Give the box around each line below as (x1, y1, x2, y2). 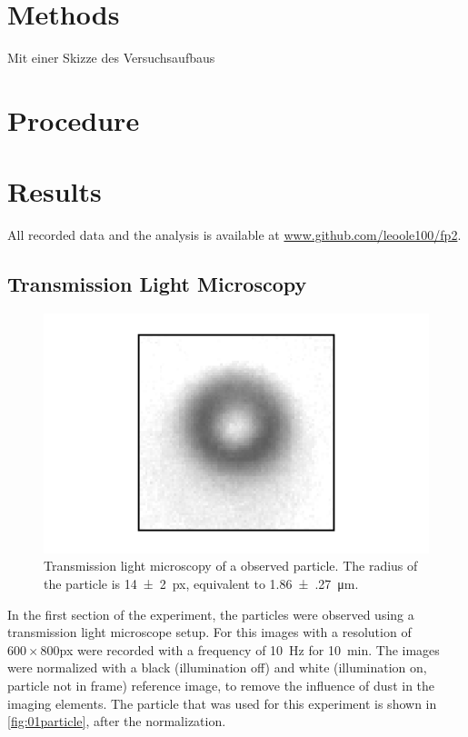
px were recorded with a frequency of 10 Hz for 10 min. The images (59, 640, 440, 659)
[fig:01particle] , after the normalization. (7, 712, 226, 731)
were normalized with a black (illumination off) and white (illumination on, (7, 658, 427, 677)
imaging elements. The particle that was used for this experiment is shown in (7, 693, 437, 712)
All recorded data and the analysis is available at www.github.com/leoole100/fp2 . (7, 225, 462, 244)
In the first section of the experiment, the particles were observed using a (7, 604, 414, 623)
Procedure (7, 101, 140, 138)
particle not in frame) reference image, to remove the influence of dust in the (7, 675, 435, 694)
